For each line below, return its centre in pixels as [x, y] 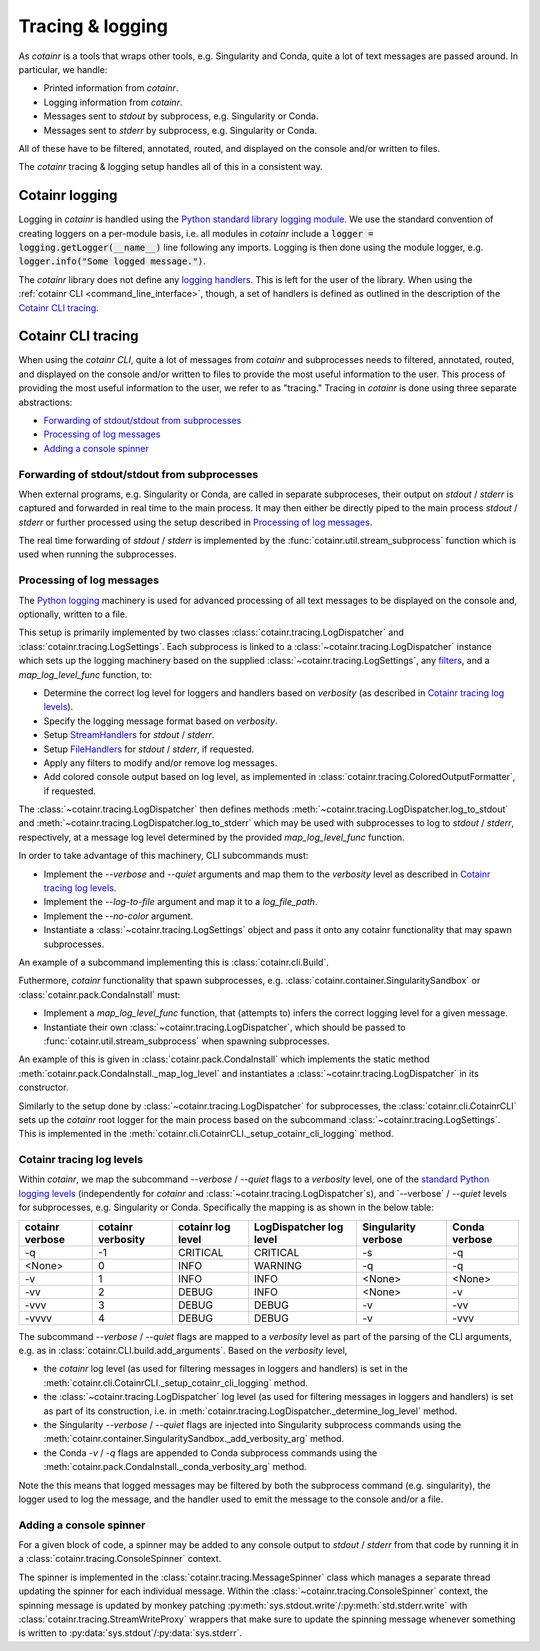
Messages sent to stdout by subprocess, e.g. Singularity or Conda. [181, 116]
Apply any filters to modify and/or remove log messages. [160, 762]
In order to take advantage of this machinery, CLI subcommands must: [163, 856]
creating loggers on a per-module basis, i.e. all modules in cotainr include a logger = [196, 233]
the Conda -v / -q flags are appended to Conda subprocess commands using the [210, 1452]
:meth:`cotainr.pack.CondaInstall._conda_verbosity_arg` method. [175, 1467]
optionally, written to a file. [73, 614]
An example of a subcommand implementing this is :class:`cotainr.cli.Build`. [173, 962]
